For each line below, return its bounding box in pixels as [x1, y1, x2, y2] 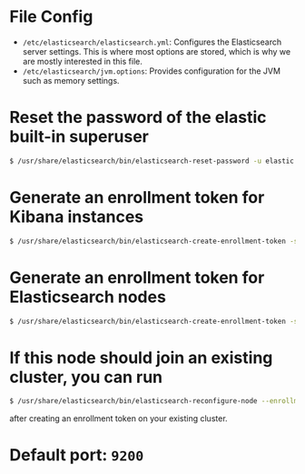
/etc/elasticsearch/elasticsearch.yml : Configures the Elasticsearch [22, 36, 282, 47]
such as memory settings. [22, 75, 120, 86]
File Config [9, 6, 93, 27]
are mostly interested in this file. [22, 55, 143, 66]
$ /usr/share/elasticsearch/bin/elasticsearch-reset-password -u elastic [9, 156, 295, 166]
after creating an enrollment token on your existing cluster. [9, 413, 229, 424]
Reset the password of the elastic [9, 107, 267, 128]
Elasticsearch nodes [9, 287, 166, 307]
